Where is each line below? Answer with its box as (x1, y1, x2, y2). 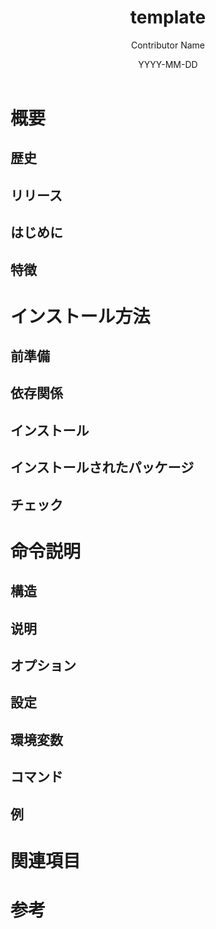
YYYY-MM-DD (138, 58, 198, 70)
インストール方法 (10, 305, 151, 328)
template (129, 6, 207, 29)
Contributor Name (130, 39, 205, 51)
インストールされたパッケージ (10, 459, 195, 476)
